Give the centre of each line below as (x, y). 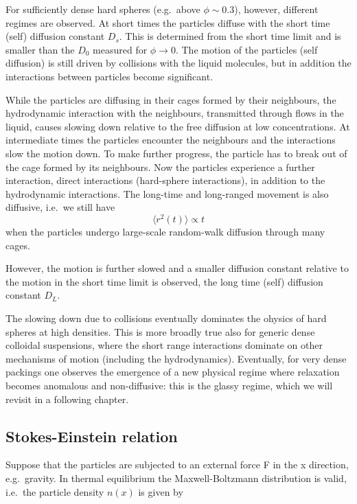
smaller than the (40, 49)
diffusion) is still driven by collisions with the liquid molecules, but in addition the (178, 63)
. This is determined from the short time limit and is (230, 36)
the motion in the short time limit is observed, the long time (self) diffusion (164, 281)
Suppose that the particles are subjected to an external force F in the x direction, (177, 465)
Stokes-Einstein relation (92, 436)
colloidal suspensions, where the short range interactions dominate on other (164, 345)
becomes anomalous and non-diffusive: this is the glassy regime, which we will (169, 385)
